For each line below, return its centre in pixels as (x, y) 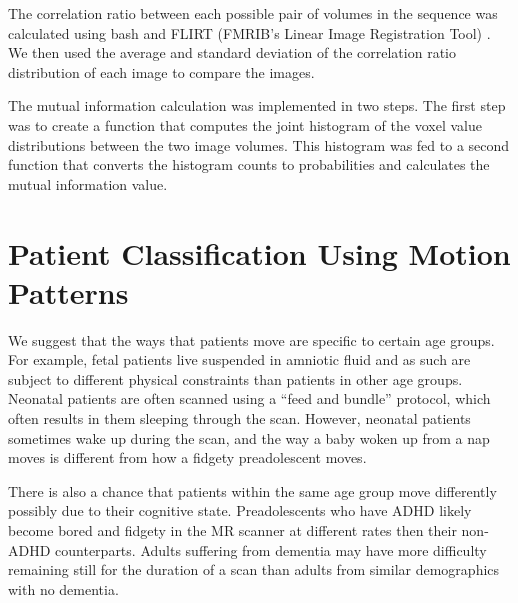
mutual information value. (88, 183)
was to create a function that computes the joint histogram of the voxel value (245, 124)
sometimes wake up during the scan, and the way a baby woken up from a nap (249, 437)
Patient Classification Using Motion (259, 252)
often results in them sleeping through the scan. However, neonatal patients (239, 418)
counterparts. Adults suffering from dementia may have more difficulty (271, 549)
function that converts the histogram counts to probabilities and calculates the (249, 164)
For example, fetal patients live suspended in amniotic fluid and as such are (239, 359)
